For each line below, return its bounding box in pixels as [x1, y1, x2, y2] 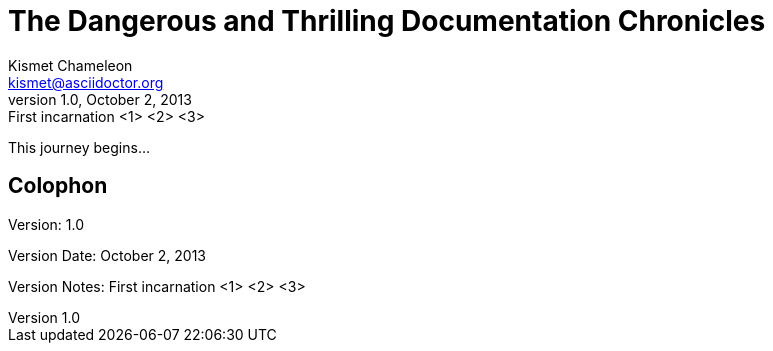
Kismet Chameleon [8, 56, 133, 74]
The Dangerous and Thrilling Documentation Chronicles [8, 4, 766, 38]
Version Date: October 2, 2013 [8, 246, 207, 264]
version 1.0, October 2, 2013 [8, 90, 192, 108]
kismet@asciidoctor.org [8, 73, 164, 91]
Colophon [8, 173, 108, 199]
